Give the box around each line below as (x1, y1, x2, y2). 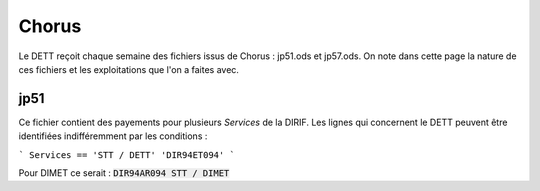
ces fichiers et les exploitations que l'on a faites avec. (18, 63, 240, 75)
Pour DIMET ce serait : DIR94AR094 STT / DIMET (18, 167, 230, 179)
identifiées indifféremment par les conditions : (18, 130, 208, 142)
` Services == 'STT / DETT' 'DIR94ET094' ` (18, 149, 235, 160)
